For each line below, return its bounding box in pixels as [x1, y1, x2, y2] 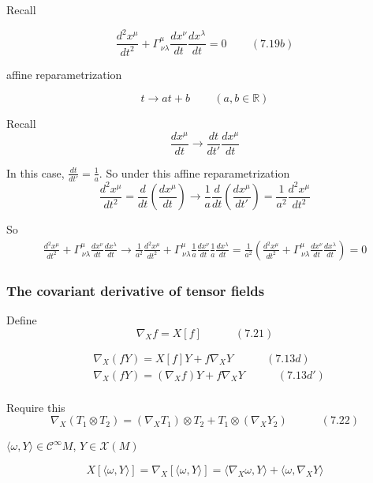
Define [6, 311, 37, 328]
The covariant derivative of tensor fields [6, 280, 265, 300]
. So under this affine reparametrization [99, 164, 290, 181]
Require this [6, 399, 65, 415]
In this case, [6, 164, 65, 181]
